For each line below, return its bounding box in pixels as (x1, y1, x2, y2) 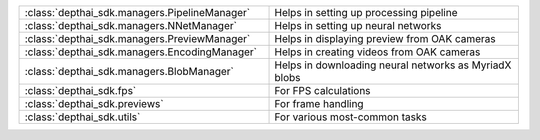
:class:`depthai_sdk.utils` (24, 110, 141, 124)
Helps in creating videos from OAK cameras (274, 45, 481, 59)
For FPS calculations (274, 84, 371, 97)
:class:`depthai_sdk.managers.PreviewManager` (24, 32, 251, 45)
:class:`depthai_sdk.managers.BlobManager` (24, 65, 235, 78)
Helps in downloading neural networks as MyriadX (274, 58, 512, 72)
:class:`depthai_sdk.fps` (24, 84, 137, 97)
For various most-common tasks (274, 110, 427, 124)
